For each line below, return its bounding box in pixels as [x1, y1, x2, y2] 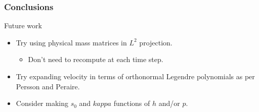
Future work [4, 20, 42, 31]
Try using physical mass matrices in [16, 37, 127, 47]
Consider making [16, 98, 68, 108]
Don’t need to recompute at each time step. [28, 54, 163, 65]
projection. [139, 37, 172, 47]
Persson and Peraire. [16, 81, 80, 91]
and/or [158, 98, 180, 108]
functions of [113, 98, 150, 108]
